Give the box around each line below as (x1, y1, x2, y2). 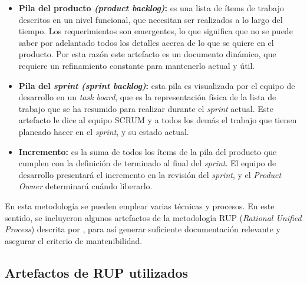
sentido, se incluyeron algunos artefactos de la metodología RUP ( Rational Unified (5, 211, 302, 223)
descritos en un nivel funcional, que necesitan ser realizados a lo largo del (18, 13, 283, 25)
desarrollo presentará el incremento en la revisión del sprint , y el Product (18, 168, 282, 180)
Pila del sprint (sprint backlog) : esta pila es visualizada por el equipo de (18, 79, 295, 91)
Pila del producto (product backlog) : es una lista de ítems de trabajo (18, 2, 284, 14)
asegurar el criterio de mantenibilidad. (5, 234, 143, 246)
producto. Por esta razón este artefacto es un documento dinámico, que (18, 48, 276, 60)
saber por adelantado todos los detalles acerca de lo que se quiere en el (18, 36, 274, 48)
